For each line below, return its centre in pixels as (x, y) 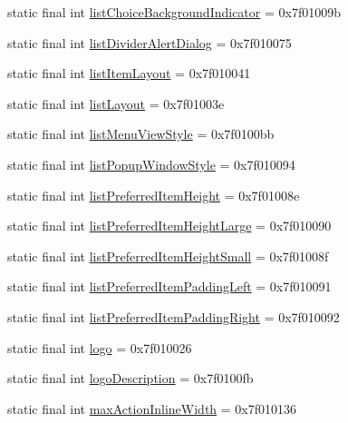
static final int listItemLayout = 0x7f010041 (129, 73)
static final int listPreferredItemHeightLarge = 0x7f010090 (169, 226)
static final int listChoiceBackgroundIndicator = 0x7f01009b (174, 12)
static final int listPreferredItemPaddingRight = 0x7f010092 (174, 316)
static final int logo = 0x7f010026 (100, 347)
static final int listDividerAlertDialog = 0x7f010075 (150, 42)
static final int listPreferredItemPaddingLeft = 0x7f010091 (169, 286)
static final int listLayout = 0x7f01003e (116, 103)
